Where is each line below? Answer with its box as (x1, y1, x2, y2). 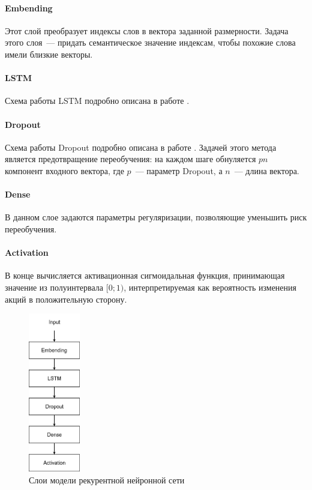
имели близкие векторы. (5, 47, 93, 60)
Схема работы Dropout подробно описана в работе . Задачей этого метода (5, 141, 277, 153)
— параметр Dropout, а (135, 164, 223, 177)
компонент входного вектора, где (5, 164, 124, 177)
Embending (5, 1, 53, 14)
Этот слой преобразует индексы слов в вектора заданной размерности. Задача (5, 24, 289, 37)
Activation (5, 246, 49, 259)
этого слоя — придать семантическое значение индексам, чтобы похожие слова (5, 36, 296, 49)
